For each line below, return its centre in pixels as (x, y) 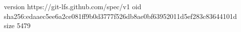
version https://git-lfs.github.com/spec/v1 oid (73, 6)
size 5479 (17, 25)
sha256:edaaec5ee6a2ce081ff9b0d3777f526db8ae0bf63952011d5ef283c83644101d (120, 16)
